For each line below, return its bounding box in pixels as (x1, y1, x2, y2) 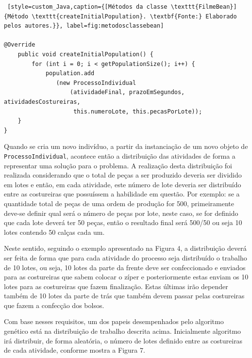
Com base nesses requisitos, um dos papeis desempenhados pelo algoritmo (4, 316, 224, 326)
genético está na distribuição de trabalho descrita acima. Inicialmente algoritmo (4, 326, 241, 336)
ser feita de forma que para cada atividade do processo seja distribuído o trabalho (4, 252, 247, 262)
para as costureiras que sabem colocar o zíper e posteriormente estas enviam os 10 (4, 272, 249, 282)
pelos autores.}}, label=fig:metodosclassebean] (4, 22, 164, 30)
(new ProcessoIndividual (56, 79, 136, 86)
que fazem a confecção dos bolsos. (4, 300, 104, 310)
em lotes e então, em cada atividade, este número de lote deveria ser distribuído (4, 179, 241, 189)
